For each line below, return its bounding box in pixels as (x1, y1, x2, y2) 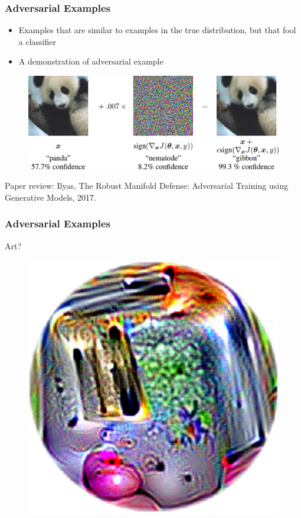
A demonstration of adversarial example (18, 55, 163, 67)
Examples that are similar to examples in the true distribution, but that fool (18, 24, 296, 36)
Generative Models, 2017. (5, 191, 96, 203)
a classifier (18, 35, 56, 47)
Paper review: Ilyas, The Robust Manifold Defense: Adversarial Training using (5, 179, 288, 192)
